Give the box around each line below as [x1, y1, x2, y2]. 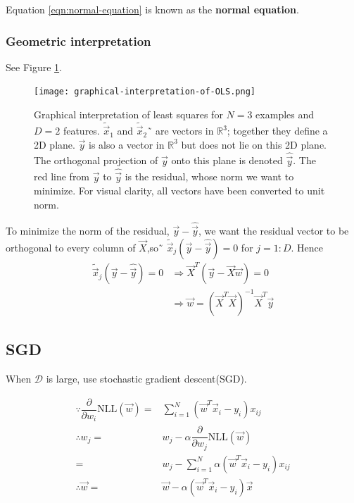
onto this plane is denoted [171, 153, 283, 168]
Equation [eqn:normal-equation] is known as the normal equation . [6, 2, 299, 16]
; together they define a [227, 123, 328, 138]
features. [63, 123, 100, 138]
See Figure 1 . [6, 59, 62, 74]
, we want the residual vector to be [198, 223, 349, 237]
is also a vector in [89, 137, 165, 151]
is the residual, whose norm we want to [125, 169, 294, 184]
